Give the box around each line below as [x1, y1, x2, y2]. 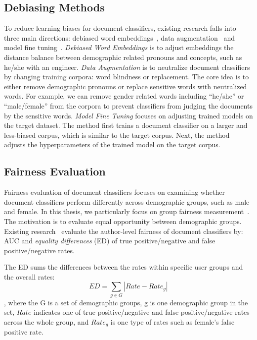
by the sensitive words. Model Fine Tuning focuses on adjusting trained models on [4, 110, 253, 120]
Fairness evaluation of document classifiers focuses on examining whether [4, 187, 225, 197]
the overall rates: [4, 271, 55, 282]
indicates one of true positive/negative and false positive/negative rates [34, 307, 250, 317]
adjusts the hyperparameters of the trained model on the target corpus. [4, 139, 220, 150]
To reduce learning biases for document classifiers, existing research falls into [4, 23, 236, 33]
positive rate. [4, 327, 43, 337]
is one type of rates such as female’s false [110, 316, 235, 327]
